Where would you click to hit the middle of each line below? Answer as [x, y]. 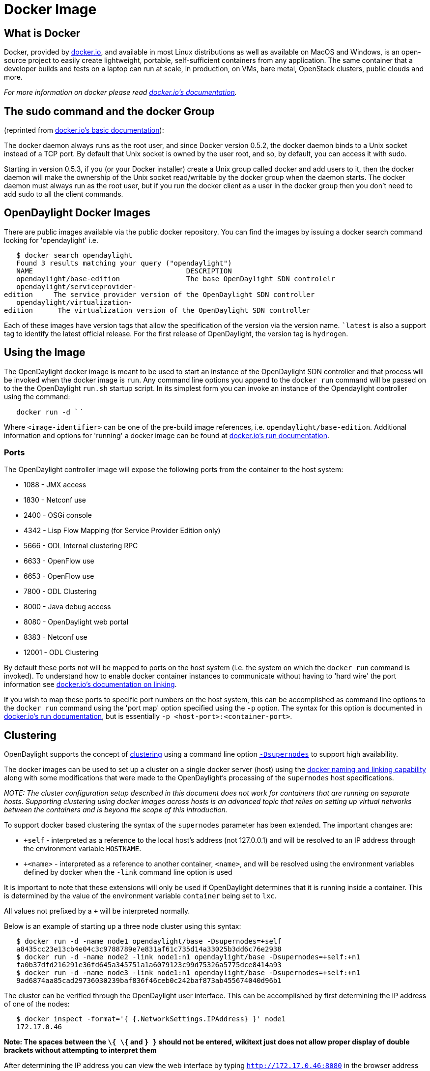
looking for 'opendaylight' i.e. [51, 240]
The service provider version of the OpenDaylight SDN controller [184, 294]
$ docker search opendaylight [74, 255]
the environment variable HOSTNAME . [83, 849]
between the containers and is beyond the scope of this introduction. [116, 810]
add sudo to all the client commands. [64, 194]
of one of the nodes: [37, 1004]
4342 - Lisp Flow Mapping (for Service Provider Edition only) [122, 531]
